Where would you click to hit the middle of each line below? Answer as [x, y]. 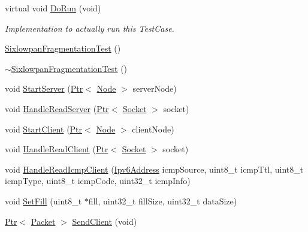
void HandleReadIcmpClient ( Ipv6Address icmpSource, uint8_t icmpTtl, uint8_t [154, 169]
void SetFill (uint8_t [43, 201]
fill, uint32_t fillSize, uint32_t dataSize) [163, 201]
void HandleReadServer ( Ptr [57, 108]
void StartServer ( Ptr [44, 88]
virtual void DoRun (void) [53, 8]
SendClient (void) [105, 221]
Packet [43, 221]
